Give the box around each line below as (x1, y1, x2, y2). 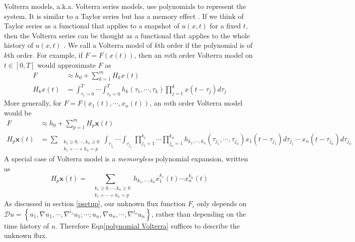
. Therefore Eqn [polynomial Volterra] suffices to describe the (55, 220, 240, 231)
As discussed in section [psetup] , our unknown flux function (4, 198, 186, 209)
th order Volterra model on (170, 49, 253, 60)
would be (4, 107, 32, 118)
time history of (4, 220, 49, 231)
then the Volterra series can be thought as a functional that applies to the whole (4, 30, 250, 40)
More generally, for (4, 98, 62, 108)
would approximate (37, 59, 96, 70)
